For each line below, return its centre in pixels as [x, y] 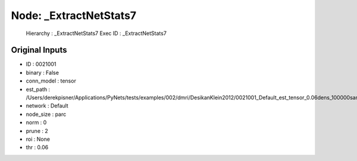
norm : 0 [36, 122]
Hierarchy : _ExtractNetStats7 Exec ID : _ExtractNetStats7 [96, 33]
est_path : [38, 89]
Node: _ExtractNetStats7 [74, 15]
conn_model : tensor [51, 81]
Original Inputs [39, 50]
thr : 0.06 [37, 147]
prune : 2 [37, 131]
